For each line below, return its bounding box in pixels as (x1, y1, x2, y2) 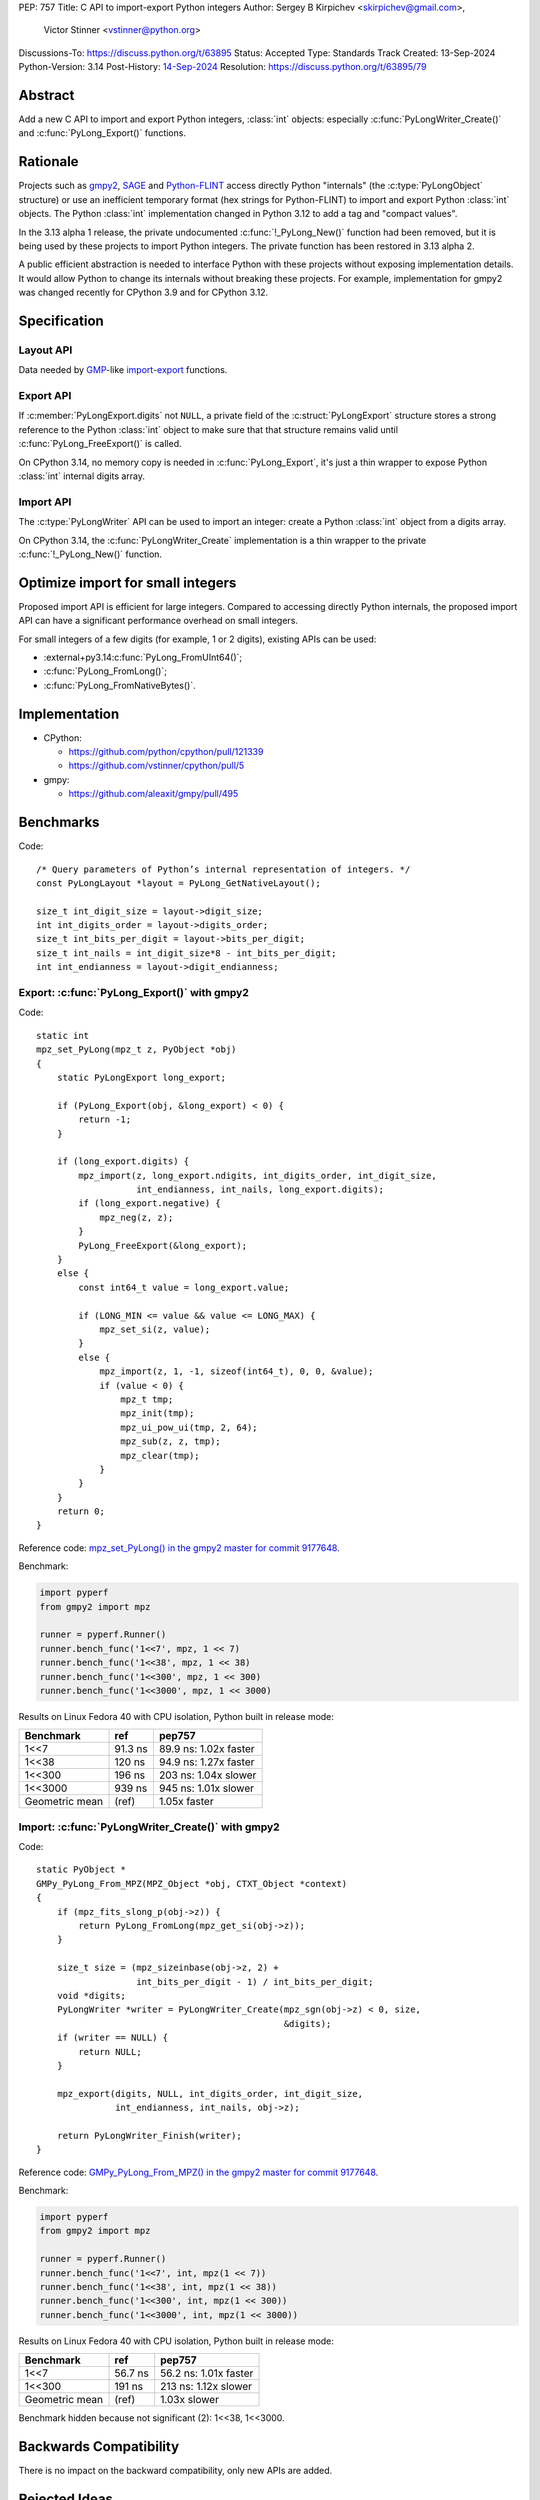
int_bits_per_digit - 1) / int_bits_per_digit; (136, 1976, 374, 1987)
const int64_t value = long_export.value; (78, 1281, 290, 1293)
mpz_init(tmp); (120, 1408, 195, 1419)
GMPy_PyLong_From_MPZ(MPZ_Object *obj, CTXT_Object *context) (36, 1878, 348, 1889)
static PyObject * (36, 1864, 127, 1875)
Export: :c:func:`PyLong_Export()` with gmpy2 (18, 986, 250, 1000)
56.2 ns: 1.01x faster (160, 2366, 254, 2380)
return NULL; (78, 2046, 142, 2057)
